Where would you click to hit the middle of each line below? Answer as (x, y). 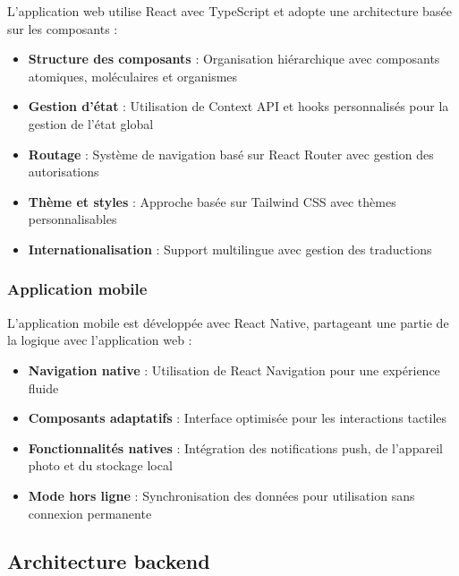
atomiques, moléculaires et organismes (133, 76)
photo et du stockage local (100, 465)
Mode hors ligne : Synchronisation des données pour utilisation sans (221, 495)
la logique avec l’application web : (100, 340)
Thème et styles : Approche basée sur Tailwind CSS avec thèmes (212, 201)
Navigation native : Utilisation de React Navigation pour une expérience (234, 370)
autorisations (64, 172)
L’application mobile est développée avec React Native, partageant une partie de (228, 322)
